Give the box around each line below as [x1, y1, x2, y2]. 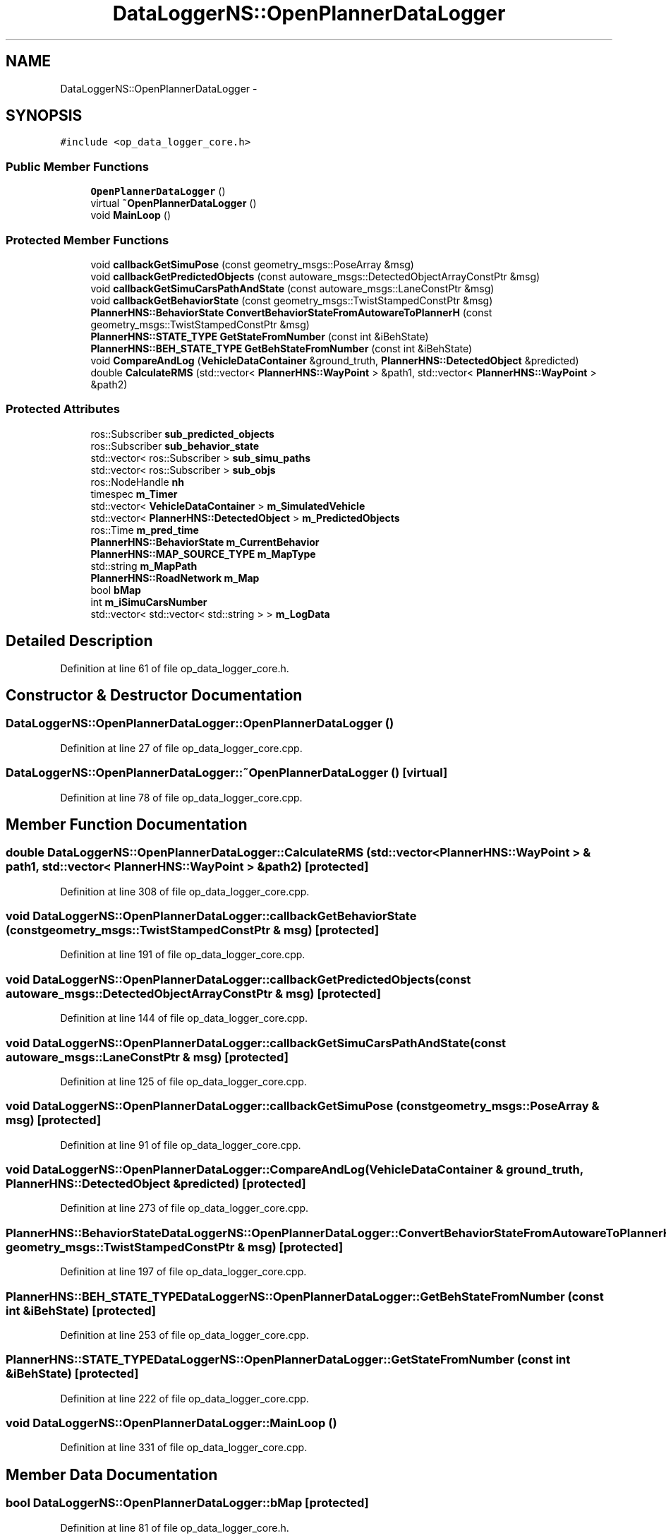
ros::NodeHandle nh [90, 475, 184, 488]
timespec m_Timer [90, 487, 178, 500]
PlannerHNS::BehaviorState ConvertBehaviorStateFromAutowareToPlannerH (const [90, 306, 492, 318]
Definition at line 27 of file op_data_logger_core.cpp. [60, 741, 303, 754]
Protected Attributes [6, 402, 120, 417]
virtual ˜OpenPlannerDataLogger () [90, 197, 257, 210]
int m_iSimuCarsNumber [90, 595, 207, 608]
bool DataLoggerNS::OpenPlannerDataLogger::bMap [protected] [6, 1496, 369, 1510]
